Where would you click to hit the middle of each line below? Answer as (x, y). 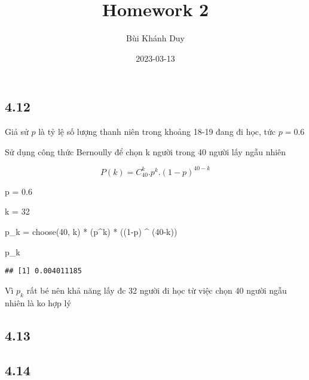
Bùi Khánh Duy (155, 38)
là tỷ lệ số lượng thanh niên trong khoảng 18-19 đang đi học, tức (157, 132)
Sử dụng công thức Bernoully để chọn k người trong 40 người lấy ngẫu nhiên (146, 151)
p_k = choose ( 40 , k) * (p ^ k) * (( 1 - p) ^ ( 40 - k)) (91, 231)
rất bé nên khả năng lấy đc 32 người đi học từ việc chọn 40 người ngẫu (157, 290)
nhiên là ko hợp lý (38, 302)
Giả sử (17, 132)
